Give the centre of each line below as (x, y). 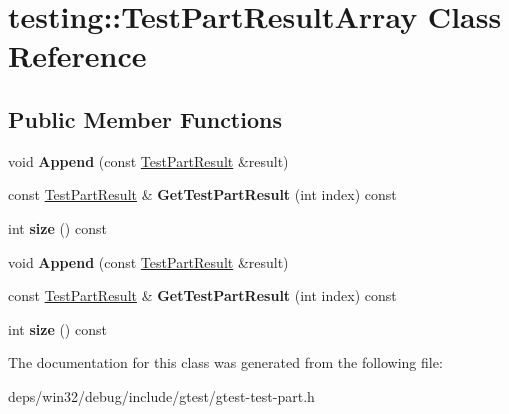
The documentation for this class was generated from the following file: (225, 362)
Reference (77, 55)
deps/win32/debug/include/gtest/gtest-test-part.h (161, 395)
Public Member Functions (145, 118)
